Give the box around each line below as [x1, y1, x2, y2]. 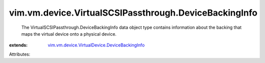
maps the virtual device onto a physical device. [21, 31, 117, 37]
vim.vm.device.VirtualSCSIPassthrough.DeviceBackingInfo [9, 7, 258, 18]
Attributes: [9, 51, 30, 57]
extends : [9, 42, 28, 48]
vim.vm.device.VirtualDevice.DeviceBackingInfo [48, 42, 145, 48]
